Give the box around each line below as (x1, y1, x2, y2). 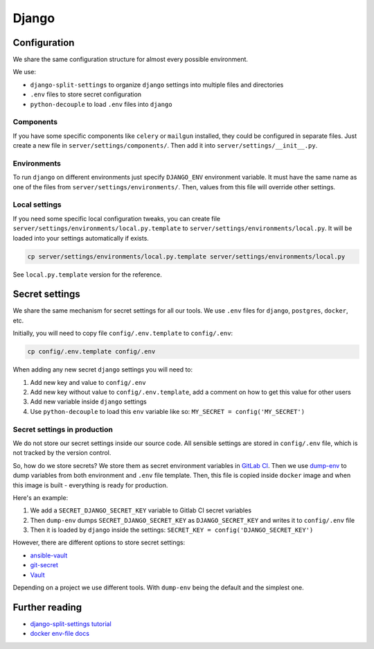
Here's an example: (12, 493, 69, 502)
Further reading (12, 601, 82, 613)
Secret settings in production (12, 424, 114, 434)
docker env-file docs (30, 630, 90, 638)
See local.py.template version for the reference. (12, 270, 163, 279)
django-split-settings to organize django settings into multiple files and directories (30, 80, 284, 89)
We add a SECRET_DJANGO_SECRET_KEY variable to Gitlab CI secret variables (30, 506, 252, 514)
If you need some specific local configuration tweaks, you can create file (12, 214, 221, 223)
